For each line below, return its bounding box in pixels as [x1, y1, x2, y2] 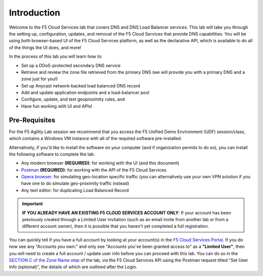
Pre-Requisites [9, 116, 56, 124]
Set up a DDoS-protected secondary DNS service [21, 62, 121, 68]
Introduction [9, 7, 60, 18]
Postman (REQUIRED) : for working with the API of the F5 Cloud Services [21, 167, 167, 172]
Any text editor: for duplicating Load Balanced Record [21, 187, 129, 193]
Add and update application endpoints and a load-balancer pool [21, 90, 150, 96]
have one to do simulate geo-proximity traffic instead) [21, 180, 129, 187]
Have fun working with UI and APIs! [21, 103, 93, 109]
